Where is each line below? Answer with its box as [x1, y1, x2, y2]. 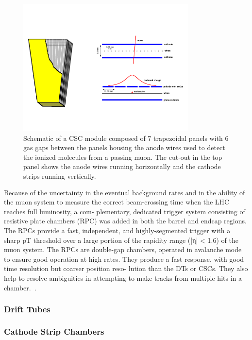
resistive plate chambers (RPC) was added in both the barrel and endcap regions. [4, 216, 247, 226]
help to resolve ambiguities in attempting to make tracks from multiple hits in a [4, 272, 242, 283]
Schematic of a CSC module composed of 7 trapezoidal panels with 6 [23, 133, 229, 143]
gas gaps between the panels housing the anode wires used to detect [23, 142, 225, 153]
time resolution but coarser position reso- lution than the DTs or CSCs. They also [4, 263, 248, 273]
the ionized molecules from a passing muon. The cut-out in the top [23, 152, 222, 162]
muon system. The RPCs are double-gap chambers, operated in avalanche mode [4, 244, 242, 255]
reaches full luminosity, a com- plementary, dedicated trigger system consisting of [4, 206, 245, 216]
